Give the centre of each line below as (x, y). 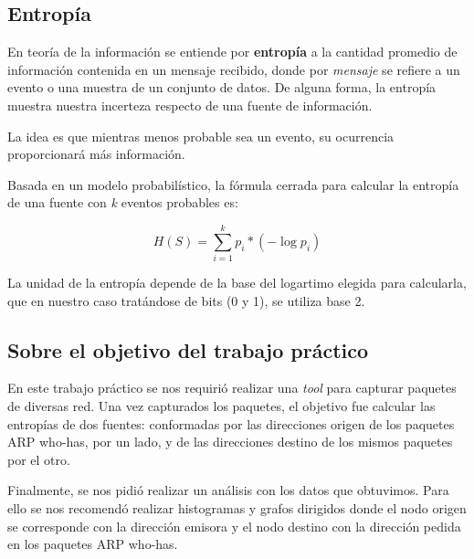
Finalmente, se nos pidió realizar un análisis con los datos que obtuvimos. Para (228, 490)
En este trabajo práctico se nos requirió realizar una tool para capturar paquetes (232, 388)
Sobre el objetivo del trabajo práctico (188, 349)
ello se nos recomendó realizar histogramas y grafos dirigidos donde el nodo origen (237, 508)
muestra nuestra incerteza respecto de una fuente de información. (190, 105)
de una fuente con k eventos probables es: (123, 202)
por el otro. (39, 459)
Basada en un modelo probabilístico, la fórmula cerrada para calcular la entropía (233, 184)
